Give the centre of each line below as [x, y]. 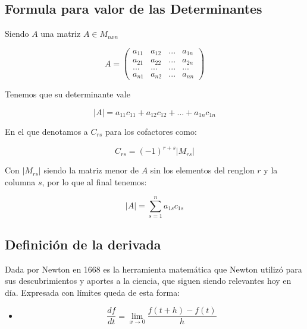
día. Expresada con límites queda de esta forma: [93, 292]
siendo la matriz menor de [91, 170]
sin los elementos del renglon [202, 170]
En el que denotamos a [46, 131]
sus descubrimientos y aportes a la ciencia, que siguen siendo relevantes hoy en [148, 281]
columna [20, 181]
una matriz [61, 34]
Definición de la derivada [83, 244]
